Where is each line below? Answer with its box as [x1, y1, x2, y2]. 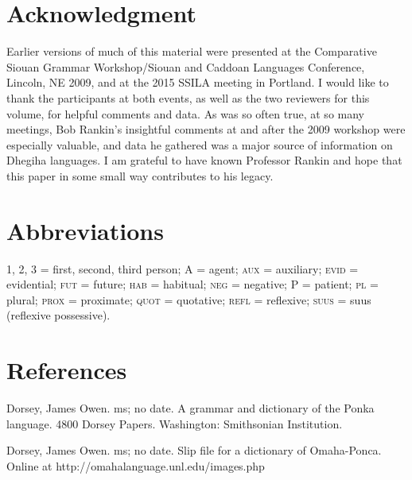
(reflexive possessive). [6, 307, 111, 323]
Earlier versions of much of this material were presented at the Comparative [6, 43, 377, 60]
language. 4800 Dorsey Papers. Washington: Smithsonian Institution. [6, 415, 343, 432]
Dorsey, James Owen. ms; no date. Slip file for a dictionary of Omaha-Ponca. [6, 442, 382, 459]
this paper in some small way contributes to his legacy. [6, 167, 274, 184]
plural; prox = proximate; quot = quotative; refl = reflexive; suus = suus [6, 291, 371, 308]
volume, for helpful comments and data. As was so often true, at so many [6, 105, 364, 122]
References [6, 354, 127, 386]
